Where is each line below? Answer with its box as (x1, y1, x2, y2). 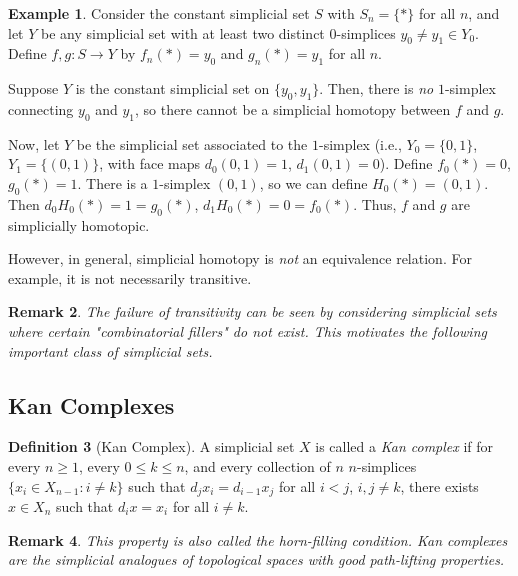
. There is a (77, 172, 148, 193)
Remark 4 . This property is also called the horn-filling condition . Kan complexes (8, 529, 508, 550)
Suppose (8, 78, 59, 99)
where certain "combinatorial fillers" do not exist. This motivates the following (8, 320, 487, 341)
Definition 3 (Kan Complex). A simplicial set (8, 436, 295, 457)
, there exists (400, 475, 479, 496)
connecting (8, 98, 74, 119)
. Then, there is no (319, 78, 434, 99)
